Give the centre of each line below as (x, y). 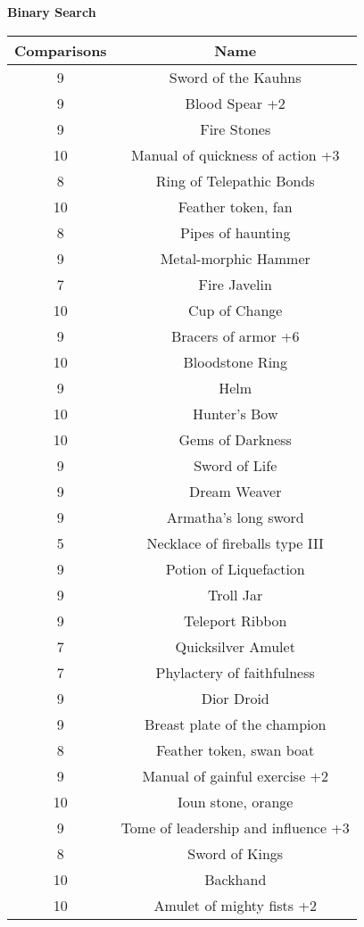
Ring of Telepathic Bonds (235, 180)
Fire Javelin (235, 284)
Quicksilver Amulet (235, 646)
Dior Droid (235, 698)
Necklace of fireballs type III (235, 542)
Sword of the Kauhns (235, 77)
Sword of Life (236, 465)
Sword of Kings (236, 853)
